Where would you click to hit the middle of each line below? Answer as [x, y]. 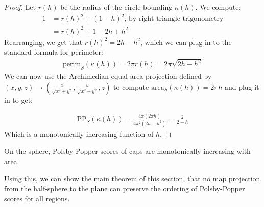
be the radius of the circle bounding [116, 7]
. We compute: [218, 7]
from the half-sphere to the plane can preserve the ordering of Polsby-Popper [125, 188]
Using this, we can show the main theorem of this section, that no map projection [132, 178]
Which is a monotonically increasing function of [79, 134]
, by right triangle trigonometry [174, 19]
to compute [131, 87]
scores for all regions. [37, 198]
